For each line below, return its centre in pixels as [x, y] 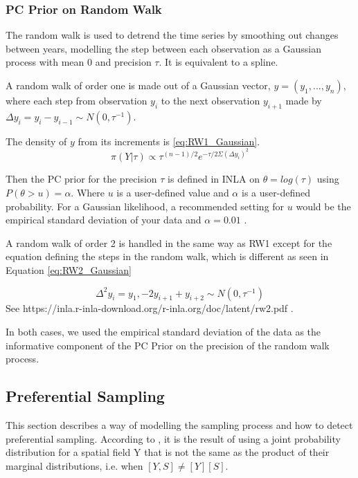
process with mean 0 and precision [79, 62]
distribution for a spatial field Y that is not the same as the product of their [168, 452]
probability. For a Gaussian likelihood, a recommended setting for [145, 206]
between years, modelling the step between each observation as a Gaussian [163, 48]
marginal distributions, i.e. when [74, 465]
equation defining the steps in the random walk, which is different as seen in [167, 256]
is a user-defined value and [173, 193]
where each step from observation [77, 100]
